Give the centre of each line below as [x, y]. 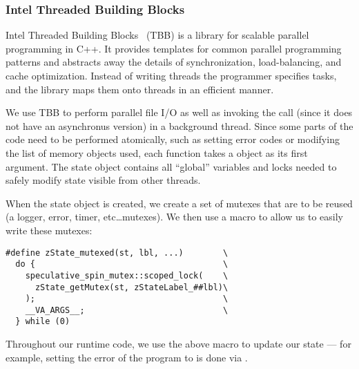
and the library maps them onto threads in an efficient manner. [140, 89]
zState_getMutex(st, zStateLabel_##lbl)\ [132, 287]
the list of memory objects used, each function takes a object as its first [157, 152]
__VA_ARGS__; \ [127, 310]
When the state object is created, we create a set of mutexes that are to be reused [179, 203]
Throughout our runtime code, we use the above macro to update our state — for [178, 344]
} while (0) [43, 322]
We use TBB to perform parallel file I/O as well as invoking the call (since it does [179, 112]
